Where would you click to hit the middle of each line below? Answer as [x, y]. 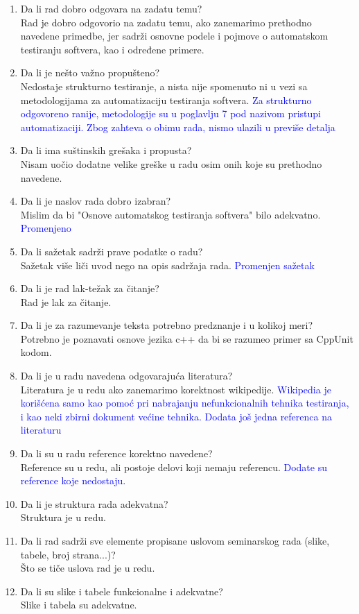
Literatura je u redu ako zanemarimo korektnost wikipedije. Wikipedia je [176, 389]
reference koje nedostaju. [73, 480]
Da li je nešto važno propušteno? [90, 73]
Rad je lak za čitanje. [66, 301]
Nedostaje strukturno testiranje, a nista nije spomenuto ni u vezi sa [164, 86]
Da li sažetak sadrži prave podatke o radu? [112, 251]
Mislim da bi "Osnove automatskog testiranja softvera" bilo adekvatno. [170, 214]
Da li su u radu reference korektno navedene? [116, 453]
